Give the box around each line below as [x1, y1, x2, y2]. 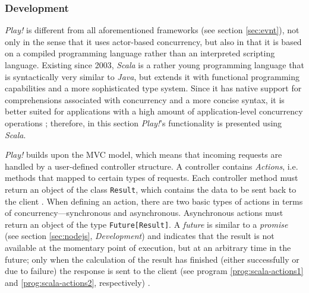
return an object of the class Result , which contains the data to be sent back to [5, 183, 297, 195]
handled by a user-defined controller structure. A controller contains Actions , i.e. [5, 160, 298, 172]
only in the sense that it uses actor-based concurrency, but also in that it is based [5, 35, 302, 47]
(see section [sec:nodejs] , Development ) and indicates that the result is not [5, 230, 275, 242]
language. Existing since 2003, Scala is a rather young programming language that [5, 59, 304, 71]
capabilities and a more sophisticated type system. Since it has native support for [5, 82, 302, 94]
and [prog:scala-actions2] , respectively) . [5, 276, 150, 288]
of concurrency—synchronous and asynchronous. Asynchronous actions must [5, 206, 283, 219]
